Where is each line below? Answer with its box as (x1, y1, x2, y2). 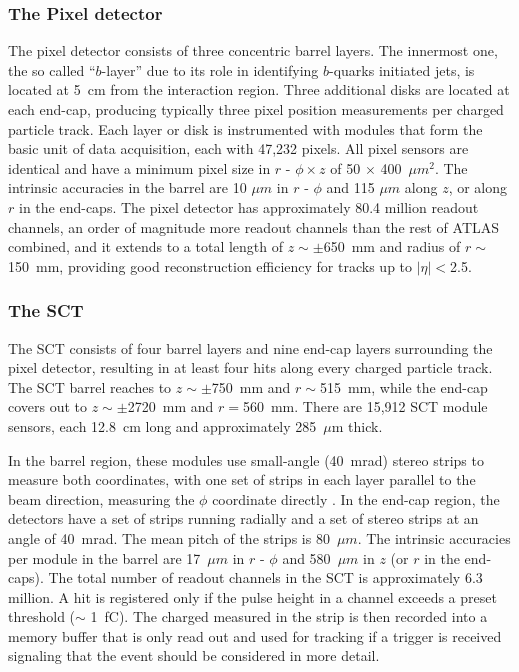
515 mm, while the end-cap (319, 376, 488, 397)
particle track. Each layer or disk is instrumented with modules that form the (8, 118, 483, 139)
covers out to (8, 396, 88, 417)
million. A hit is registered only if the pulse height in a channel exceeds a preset (8, 586, 497, 607)
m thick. (331, 415, 383, 436)
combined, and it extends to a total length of (8, 236, 284, 257)
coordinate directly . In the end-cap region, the (212, 488, 500, 509)
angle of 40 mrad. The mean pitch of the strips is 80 (8, 527, 330, 548)
